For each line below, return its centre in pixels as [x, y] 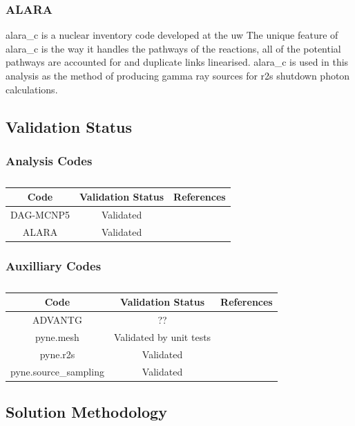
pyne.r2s [57, 354]
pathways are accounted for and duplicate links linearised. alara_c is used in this [177, 62]
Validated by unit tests [162, 336]
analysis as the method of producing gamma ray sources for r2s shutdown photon [178, 75]
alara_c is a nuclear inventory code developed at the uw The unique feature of [172, 35]
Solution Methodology [86, 412]
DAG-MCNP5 [40, 215]
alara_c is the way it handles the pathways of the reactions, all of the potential [173, 48]
